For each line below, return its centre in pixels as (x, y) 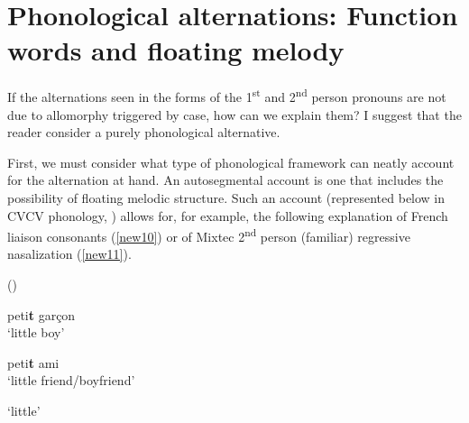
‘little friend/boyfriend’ (71, 380)
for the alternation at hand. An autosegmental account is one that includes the (225, 180)
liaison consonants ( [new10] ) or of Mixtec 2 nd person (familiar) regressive (209, 235)
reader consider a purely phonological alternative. (144, 132)
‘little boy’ (36, 332)
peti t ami (33, 362)
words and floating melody (176, 50)
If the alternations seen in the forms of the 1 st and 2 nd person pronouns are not (227, 95)
